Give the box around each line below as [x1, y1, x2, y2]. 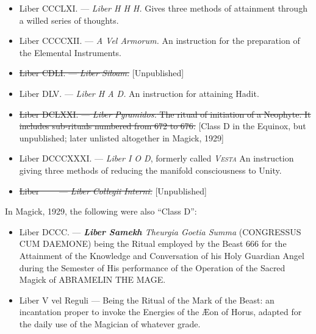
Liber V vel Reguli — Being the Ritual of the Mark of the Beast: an [19, 293, 275, 306]
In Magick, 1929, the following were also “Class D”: [5, 205, 197, 218]
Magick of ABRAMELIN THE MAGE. [19, 273, 166, 286]
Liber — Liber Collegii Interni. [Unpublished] [19, 184, 207, 197]
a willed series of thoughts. [19, 13, 119, 26]
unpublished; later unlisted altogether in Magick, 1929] [19, 131, 224, 144]
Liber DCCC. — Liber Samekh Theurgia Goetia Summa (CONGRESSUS [19, 225, 301, 238]
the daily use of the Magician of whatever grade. [19, 317, 201, 330]
